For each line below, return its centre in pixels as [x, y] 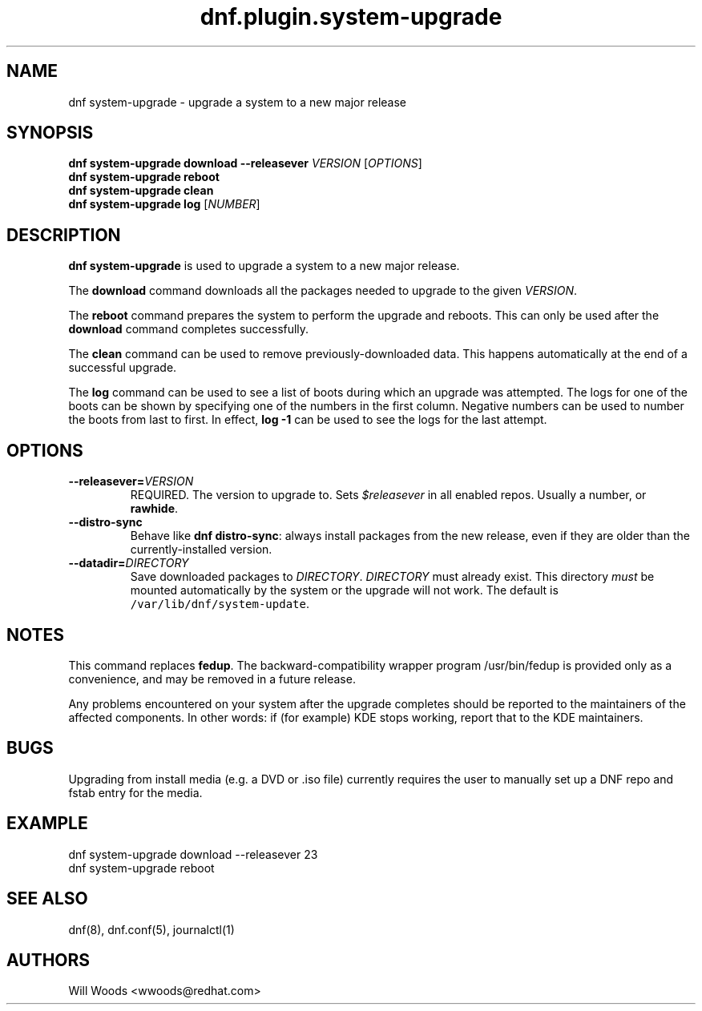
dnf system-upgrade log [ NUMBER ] [164, 204]
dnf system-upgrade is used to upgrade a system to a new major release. [264, 266]
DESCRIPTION [64, 235]
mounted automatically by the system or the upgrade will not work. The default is [344, 590]
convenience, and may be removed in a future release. [212, 679]
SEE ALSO [47, 899]
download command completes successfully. [189, 329]
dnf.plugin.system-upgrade [351, 17]
